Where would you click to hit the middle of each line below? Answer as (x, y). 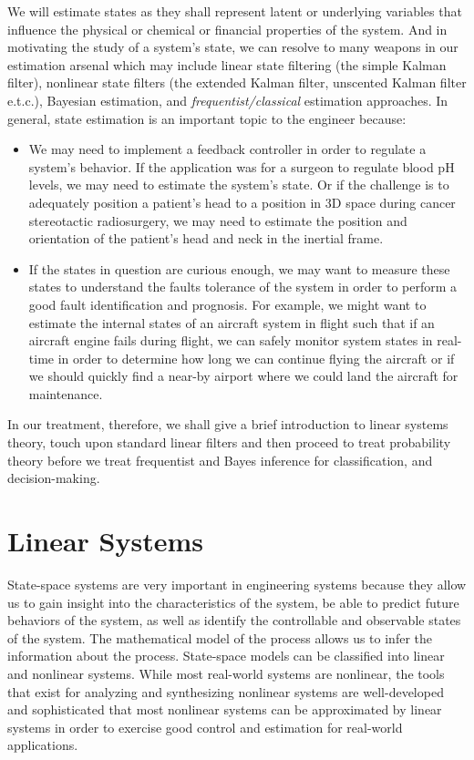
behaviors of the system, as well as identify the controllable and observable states (234, 620)
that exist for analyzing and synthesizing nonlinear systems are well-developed (226, 691)
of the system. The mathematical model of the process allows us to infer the (220, 637)
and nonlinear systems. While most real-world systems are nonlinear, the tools (226, 673)
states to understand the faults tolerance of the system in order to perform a (243, 287)
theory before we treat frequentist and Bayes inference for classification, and (220, 460)
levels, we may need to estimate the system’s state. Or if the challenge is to (239, 185)
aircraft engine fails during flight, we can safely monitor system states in (231, 340)
